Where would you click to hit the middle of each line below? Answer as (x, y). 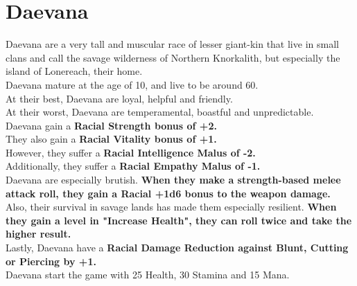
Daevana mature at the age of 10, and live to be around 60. (132, 84)
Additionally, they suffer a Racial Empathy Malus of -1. (133, 166)
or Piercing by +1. (51, 261)
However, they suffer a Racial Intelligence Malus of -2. (131, 152)
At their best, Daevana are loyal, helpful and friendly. (119, 98)
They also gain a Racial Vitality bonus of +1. (111, 139)
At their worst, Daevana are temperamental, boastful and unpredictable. (160, 112)
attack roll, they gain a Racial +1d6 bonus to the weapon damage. (168, 193)
